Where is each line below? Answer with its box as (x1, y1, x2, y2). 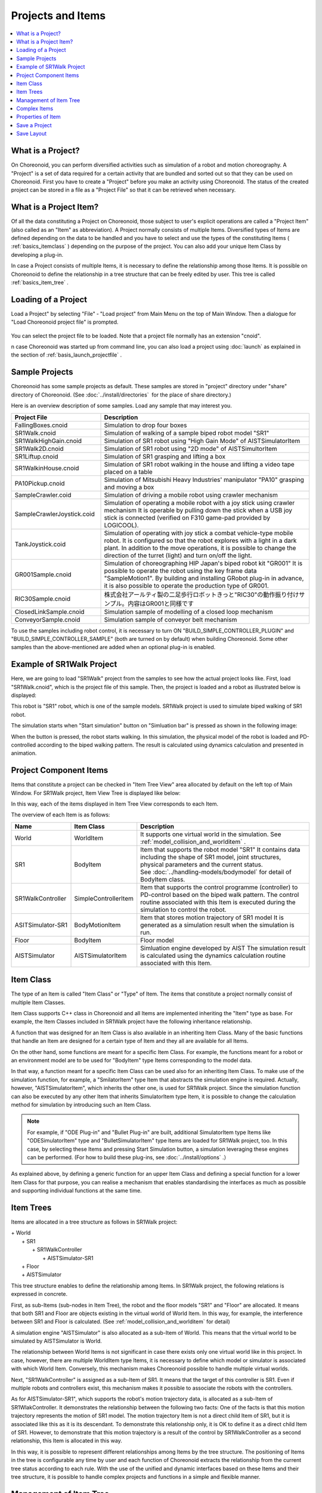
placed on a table (104, 468, 153, 476)
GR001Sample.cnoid (14, 570, 72, 579)
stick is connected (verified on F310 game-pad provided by (104, 514, 271, 522)
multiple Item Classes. (11, 999, 66, 1006)
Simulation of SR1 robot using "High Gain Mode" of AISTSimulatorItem (104, 437, 301, 445)
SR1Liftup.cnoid (14, 452, 59, 460)
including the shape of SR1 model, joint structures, (140, 853, 281, 861)
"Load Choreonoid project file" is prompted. (11, 318, 119, 325)
